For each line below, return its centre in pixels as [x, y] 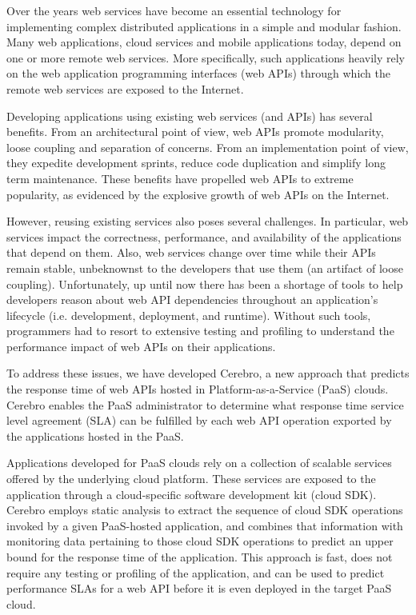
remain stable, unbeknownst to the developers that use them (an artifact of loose [205, 268]
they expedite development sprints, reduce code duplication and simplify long [196, 163]
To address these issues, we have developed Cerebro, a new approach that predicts [208, 373]
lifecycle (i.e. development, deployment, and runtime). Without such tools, [189, 315]
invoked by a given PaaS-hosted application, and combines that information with [205, 525]
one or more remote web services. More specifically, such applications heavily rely [206, 57]
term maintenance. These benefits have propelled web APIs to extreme [180, 178]
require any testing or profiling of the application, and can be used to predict [196, 572]
